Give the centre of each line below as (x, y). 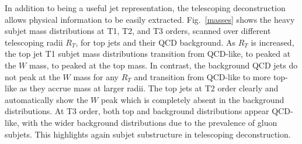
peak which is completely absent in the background (192, 99)
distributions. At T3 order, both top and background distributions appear (137, 111)
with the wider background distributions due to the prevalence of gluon (150, 122)
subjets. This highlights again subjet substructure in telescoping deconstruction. (148, 134)
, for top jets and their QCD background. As (155, 42)
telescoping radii (34, 42)
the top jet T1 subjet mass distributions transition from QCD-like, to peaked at (148, 54)
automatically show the (46, 99)
